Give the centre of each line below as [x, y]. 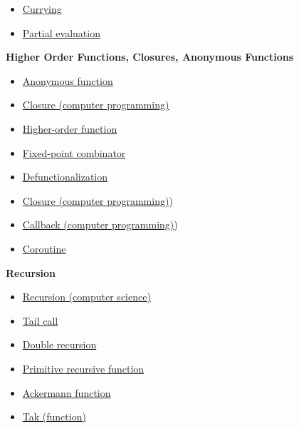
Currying [42, 9]
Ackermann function [67, 392]
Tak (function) [54, 417]
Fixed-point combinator [74, 152]
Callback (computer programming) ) [100, 224]
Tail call [40, 320]
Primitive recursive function [83, 368]
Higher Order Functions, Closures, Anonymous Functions [150, 57]
